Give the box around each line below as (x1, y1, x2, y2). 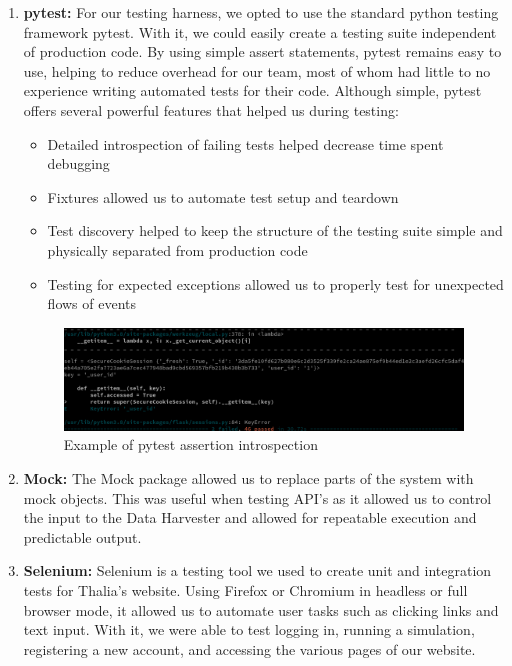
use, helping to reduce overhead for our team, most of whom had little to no (23, 60, 491, 81)
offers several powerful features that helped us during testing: (23, 99, 399, 120)
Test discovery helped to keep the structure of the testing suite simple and (47, 220, 503, 241)
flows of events (47, 293, 137, 314)
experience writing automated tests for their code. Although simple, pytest (23, 80, 482, 101)
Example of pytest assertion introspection (63, 434, 318, 455)
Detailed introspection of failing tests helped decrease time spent (47, 133, 444, 154)
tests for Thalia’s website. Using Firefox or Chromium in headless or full (23, 580, 468, 601)
